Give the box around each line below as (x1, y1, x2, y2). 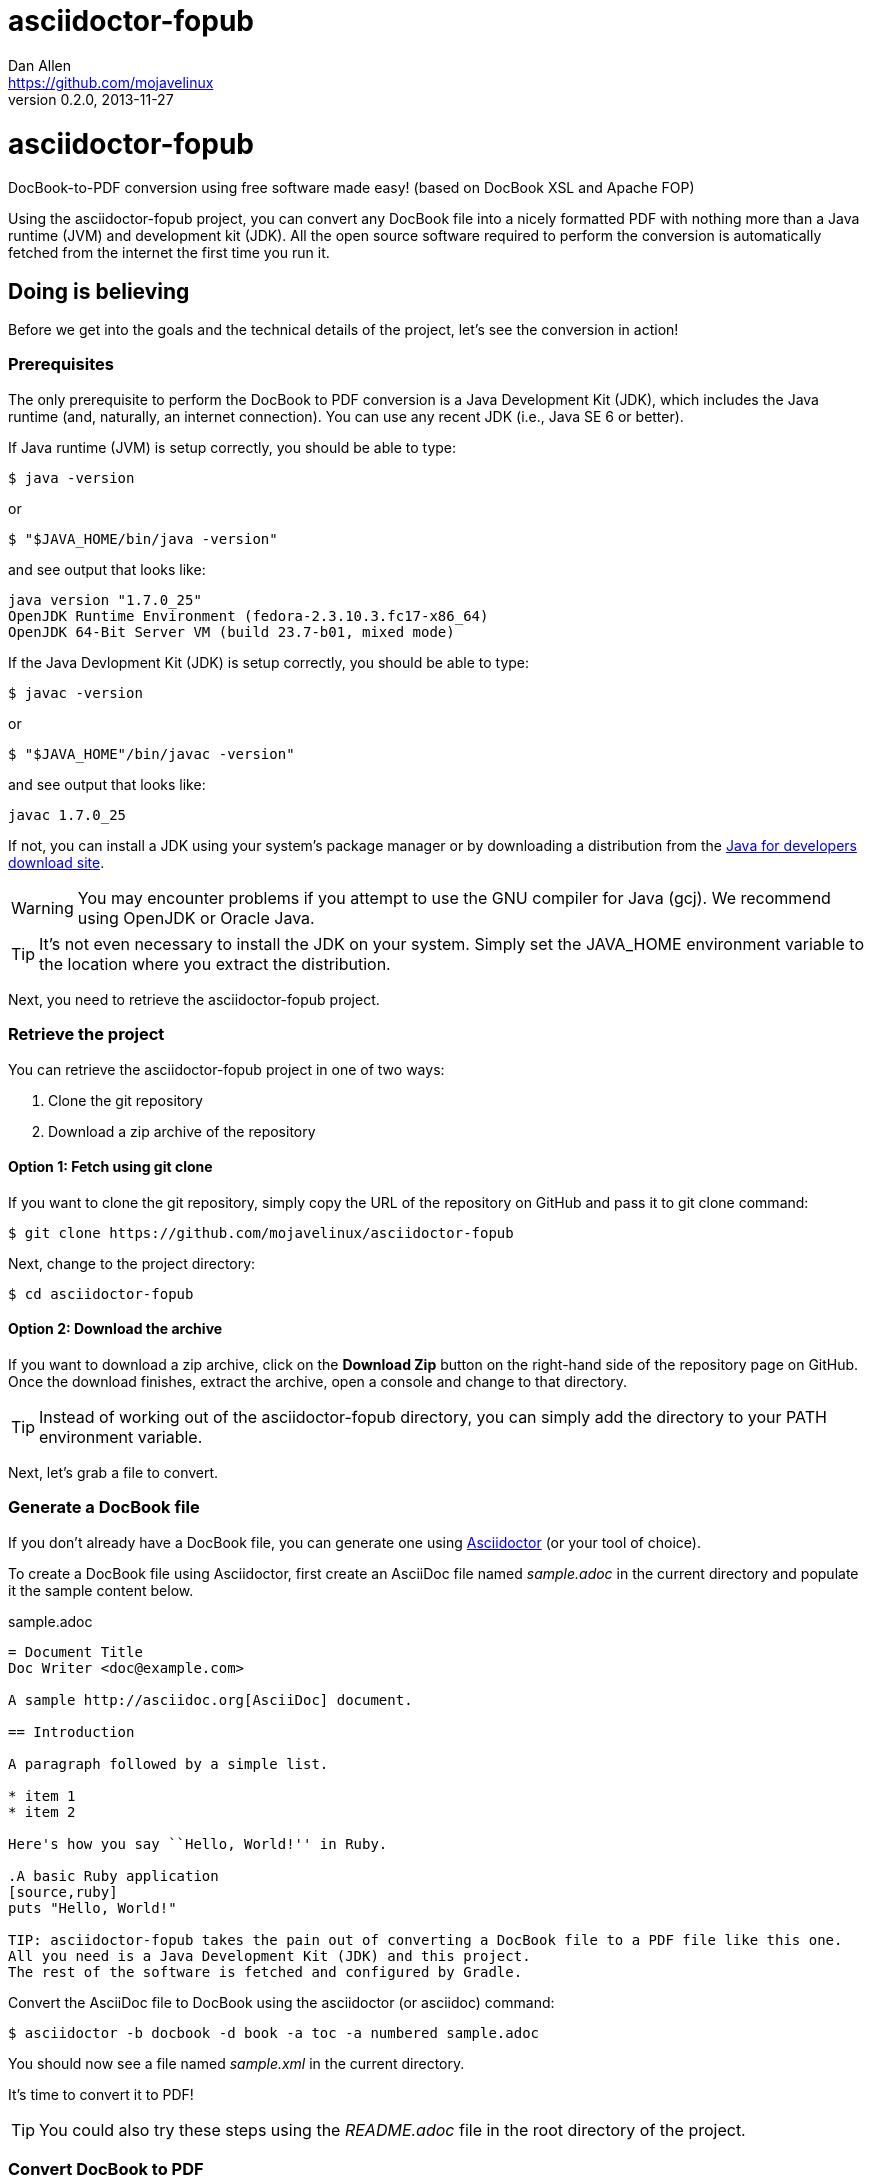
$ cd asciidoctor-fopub (8, 1285, 194, 1302)
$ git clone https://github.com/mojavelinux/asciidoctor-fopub (8, 1224, 514, 1241)
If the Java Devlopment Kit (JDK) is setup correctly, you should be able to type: (8, 653, 530, 671)
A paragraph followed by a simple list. (8, 1755, 329, 1772)
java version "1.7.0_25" (8, 591, 202, 608)
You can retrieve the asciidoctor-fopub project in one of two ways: (8, 1060, 445, 1078)
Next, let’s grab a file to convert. (8, 1464, 219, 1482)
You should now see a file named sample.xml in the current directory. (8, 2054, 465, 2072)
